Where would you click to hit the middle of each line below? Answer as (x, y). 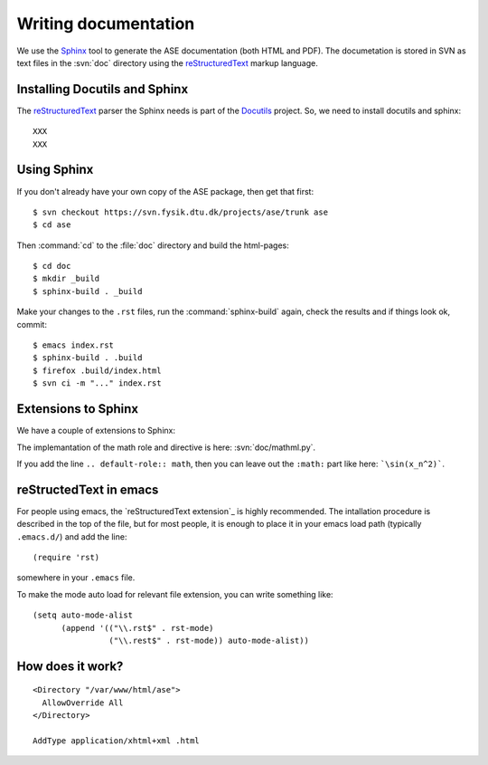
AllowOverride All (83, 703)
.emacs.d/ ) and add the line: (72, 536)
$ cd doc (52, 266)
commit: (32, 324)
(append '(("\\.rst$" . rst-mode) (137, 628)
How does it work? (70, 666)
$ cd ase (52, 225)
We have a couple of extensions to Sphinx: (96, 431)
